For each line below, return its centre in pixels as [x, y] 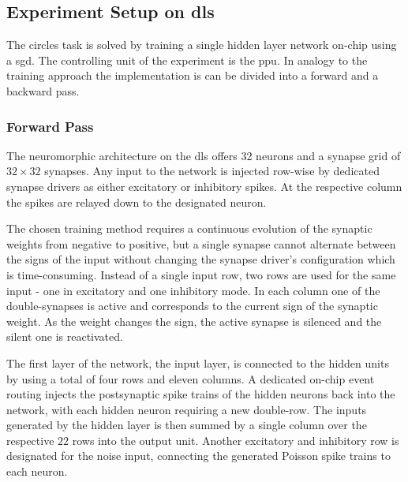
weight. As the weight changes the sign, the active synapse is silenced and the [194, 321]
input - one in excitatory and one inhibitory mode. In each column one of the [193, 290]
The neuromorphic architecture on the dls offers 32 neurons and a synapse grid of [204, 155]
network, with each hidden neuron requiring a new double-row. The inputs [187, 409]
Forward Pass [50, 126]
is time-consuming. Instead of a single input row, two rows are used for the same [201, 274]
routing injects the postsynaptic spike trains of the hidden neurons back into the [201, 394]
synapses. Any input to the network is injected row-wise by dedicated [212, 171]
